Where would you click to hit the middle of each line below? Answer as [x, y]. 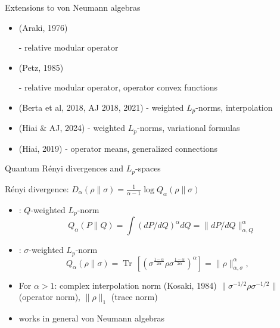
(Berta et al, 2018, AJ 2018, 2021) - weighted [101, 107]
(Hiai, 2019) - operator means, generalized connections [118, 148]
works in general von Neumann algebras [91, 318]
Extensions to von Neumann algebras [73, 7]
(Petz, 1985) [41, 67]
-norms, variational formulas [189, 128]
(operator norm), [49, 297]
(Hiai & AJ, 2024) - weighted [72, 128]
